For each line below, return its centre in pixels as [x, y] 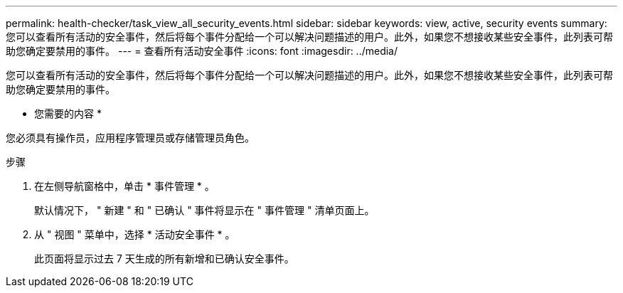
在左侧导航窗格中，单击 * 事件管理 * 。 [124, 186]
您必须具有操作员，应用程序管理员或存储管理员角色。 [130, 138]
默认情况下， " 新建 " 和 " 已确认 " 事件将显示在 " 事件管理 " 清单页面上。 [204, 210]
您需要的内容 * [68, 113]
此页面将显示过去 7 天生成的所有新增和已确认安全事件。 [164, 259]
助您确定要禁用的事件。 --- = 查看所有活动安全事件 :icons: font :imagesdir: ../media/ [202, 51]
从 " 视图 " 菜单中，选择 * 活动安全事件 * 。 [135, 234]
